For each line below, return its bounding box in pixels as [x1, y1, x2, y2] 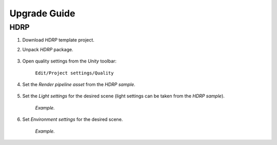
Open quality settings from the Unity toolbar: [22, 58, 117, 64]
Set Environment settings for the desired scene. [22, 116, 123, 122]
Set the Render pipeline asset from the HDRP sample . [22, 81, 135, 87]
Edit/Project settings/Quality [35, 70, 114, 76]
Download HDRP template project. [22, 37, 95, 43]
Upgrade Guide [9, 8, 75, 19]
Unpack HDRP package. [22, 46, 74, 52]
